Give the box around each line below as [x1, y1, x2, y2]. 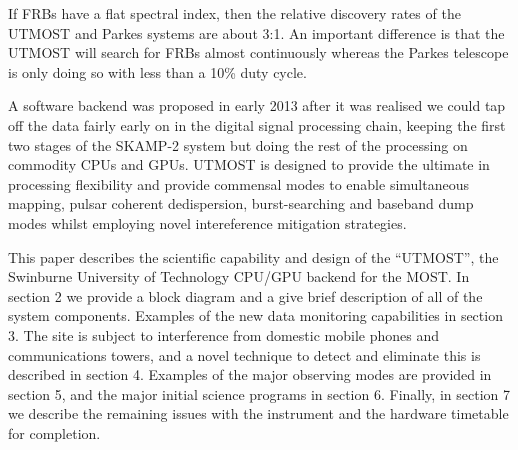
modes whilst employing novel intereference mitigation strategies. [8, 212, 407, 233]
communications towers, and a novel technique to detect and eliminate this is [8, 344, 481, 365]
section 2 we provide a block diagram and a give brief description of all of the [8, 285, 483, 306]
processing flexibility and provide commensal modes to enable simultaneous [8, 173, 469, 194]
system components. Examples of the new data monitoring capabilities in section [8, 305, 503, 326]
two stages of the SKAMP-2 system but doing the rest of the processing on [8, 134, 468, 155]
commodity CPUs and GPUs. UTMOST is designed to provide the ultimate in [8, 154, 490, 175]
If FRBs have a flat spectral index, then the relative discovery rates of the [8, 3, 461, 23]
